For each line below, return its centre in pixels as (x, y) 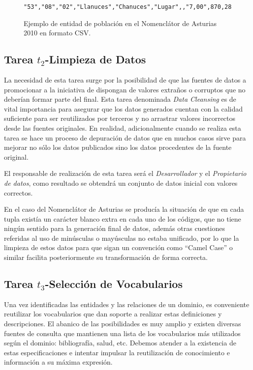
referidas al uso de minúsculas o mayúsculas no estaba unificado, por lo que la (122, 238)
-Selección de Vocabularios (114, 284)
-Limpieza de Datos (95, 59)
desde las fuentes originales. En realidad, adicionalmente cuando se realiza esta (123, 128)
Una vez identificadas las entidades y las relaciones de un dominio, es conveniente (127, 304)
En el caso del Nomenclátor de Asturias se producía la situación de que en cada (124, 209)
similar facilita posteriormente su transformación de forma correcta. (106, 257)
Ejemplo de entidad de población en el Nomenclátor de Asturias (120, 23)
